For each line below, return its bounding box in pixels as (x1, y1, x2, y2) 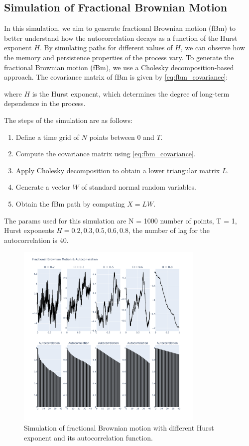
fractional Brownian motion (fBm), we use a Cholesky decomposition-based (4, 62, 234, 72)
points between (89, 131, 135, 142)
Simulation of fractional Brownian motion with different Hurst (24, 423, 214, 433)
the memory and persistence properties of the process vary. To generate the (4, 52, 234, 62)
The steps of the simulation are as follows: (4, 114, 132, 125)
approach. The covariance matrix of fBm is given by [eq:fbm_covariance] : (4, 72, 228, 82)
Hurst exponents (4, 225, 54, 235)
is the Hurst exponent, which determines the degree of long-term (32, 88, 230, 99)
